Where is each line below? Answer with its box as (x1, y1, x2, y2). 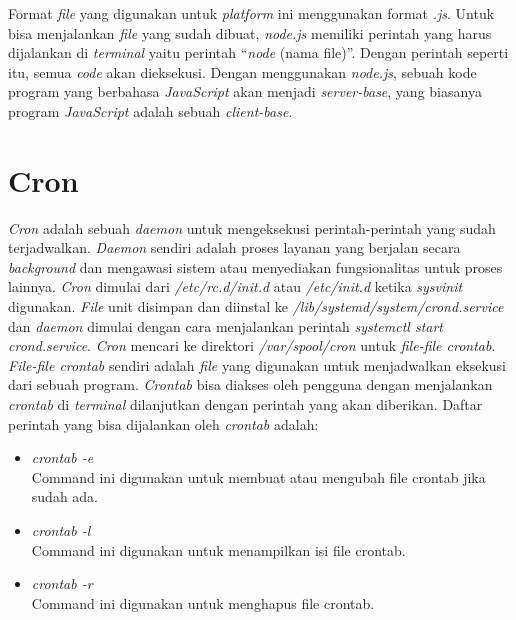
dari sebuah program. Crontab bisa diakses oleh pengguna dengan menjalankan (8, 374, 493, 395)
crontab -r (31, 573, 93, 594)
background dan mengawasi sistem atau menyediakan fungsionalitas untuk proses (8, 256, 503, 277)
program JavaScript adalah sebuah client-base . (8, 100, 293, 121)
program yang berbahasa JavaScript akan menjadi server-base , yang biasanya (8, 81, 482, 102)
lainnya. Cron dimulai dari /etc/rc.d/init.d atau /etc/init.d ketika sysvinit (8, 276, 463, 297)
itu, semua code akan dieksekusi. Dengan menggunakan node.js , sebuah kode (8, 61, 477, 82)
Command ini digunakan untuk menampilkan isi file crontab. (31, 539, 406, 560)
